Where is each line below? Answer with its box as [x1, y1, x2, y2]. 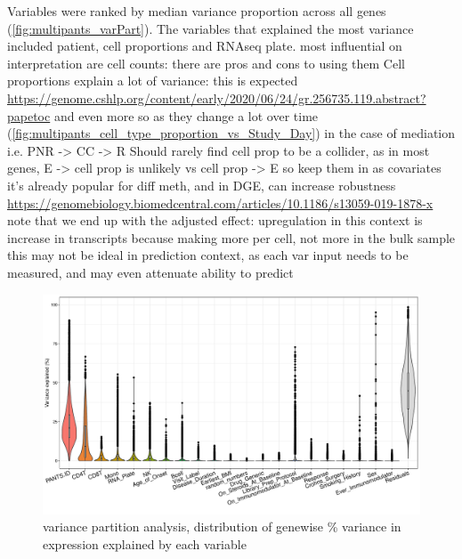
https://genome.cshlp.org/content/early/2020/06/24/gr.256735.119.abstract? [7, 88, 426, 107]
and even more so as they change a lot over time [53, 106, 319, 125]
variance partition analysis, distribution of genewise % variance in [43, 517, 401, 536]
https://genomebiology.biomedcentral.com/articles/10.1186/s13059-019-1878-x [7, 193, 434, 212]
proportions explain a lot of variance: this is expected [7, 71, 298, 90]
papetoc [7, 106, 51, 125]
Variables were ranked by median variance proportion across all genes [7, 2, 386, 20]
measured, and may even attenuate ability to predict [7, 263, 294, 281]
